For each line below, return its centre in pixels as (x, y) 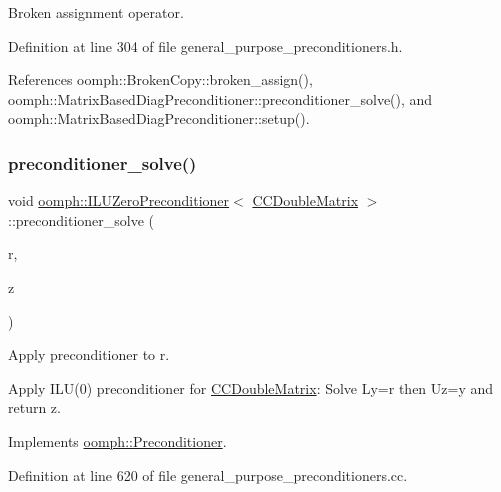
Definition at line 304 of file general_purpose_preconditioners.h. (205, 45)
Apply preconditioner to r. (89, 354)
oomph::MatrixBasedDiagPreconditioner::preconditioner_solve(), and (220, 98)
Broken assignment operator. (96, 12)
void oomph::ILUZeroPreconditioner (119, 200)
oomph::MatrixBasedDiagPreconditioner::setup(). (159, 118)
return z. (34, 407)
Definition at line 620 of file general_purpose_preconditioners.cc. (208, 474)
